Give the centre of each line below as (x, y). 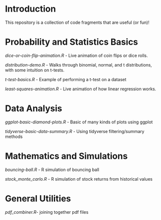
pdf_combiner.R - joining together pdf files (47, 212)
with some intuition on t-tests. (35, 70)
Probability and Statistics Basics (72, 42)
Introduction (31, 9)
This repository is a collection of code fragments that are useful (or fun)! (77, 22)
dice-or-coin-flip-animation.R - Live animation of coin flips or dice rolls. (76, 55)
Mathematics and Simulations (66, 156)
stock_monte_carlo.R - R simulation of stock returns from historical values (79, 179)
